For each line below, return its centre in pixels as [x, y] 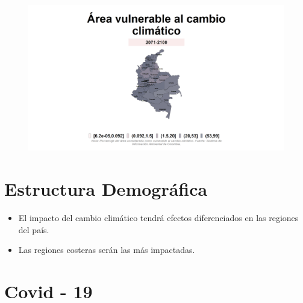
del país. [34, 229]
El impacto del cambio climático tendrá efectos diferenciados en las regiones [158, 217]
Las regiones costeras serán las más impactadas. [107, 250]
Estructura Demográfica [106, 189]
